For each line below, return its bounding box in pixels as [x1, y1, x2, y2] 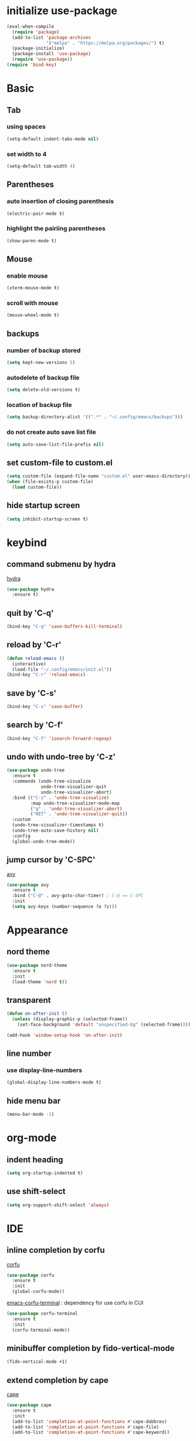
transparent [6, 995, 51, 1005]
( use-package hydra [6, 586, 55, 592]
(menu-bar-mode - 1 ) [6, 1112, 55, 1118]
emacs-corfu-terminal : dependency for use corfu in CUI [6, 1299, 144, 1306]
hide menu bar [6, 1096, 61, 1106]
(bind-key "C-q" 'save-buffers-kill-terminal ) [6, 623, 123, 630]
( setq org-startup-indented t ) [6, 1170, 83, 1176]
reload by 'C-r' [6, 640, 62, 650]
